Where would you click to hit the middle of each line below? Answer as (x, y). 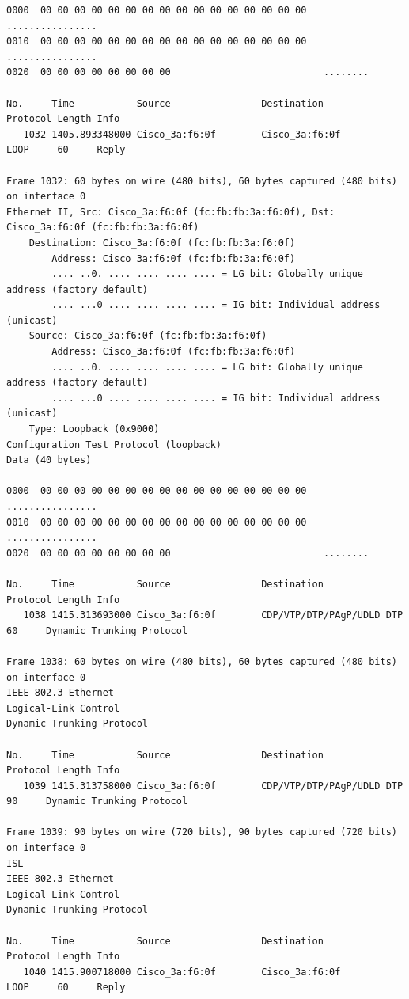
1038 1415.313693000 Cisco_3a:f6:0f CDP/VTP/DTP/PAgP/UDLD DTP (213, 615)
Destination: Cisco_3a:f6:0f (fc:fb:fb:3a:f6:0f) (162, 243)
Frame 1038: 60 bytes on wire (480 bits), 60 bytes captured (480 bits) (202, 661)
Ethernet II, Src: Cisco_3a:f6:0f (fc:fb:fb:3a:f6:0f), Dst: (171, 212)
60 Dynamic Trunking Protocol (97, 631)
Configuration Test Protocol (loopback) (114, 444)
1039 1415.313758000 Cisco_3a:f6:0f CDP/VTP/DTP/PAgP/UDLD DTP (213, 786)
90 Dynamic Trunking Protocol (97, 801)
